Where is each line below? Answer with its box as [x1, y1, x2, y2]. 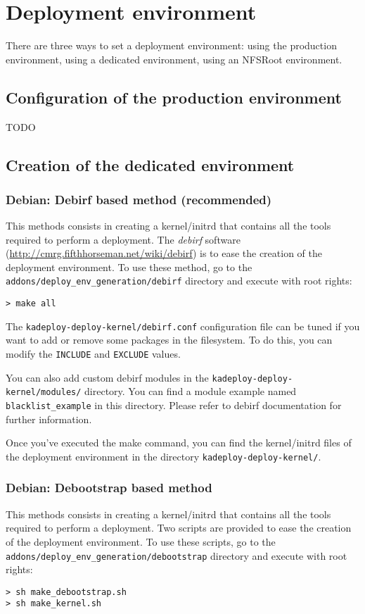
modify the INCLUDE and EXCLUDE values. [6, 346, 181, 361]
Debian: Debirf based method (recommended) [6, 190, 272, 208]
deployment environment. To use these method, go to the [6, 259, 252, 274]
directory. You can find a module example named [84, 384, 297, 399]
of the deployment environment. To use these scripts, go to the [6, 534, 276, 549]
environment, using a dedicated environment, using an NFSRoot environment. [6, 51, 342, 66]
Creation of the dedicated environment [6, 153, 295, 175]
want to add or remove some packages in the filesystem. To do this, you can [6, 332, 333, 347]
